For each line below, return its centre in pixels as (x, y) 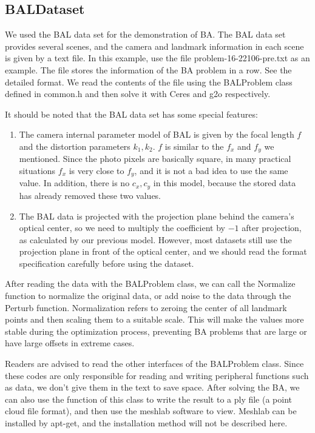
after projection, (272, 228)
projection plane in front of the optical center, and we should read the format (163, 251)
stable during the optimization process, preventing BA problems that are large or (156, 331)
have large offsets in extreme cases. (70, 343)
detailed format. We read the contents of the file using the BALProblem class (149, 82)
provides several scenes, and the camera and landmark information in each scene (154, 46)
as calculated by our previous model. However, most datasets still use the (155, 239)
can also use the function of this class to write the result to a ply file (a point (149, 399)
